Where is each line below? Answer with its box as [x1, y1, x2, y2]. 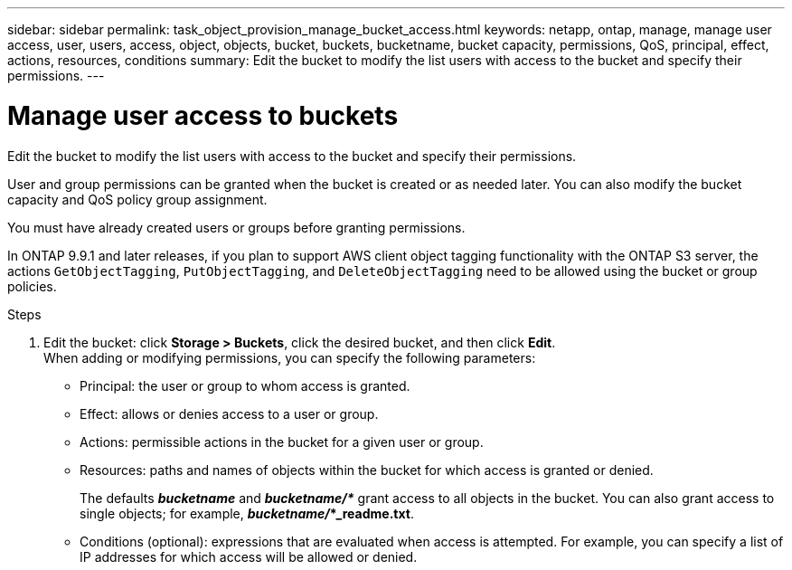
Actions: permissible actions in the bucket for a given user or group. [80, 433, 484, 450]
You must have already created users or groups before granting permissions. [7, 219, 466, 235]
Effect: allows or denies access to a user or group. [80, 405, 379, 422]
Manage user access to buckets [7, 100, 399, 131]
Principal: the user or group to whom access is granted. [80, 377, 410, 394]
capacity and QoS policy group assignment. [7, 191, 268, 207]
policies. [7, 278, 57, 294]
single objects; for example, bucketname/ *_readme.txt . [80, 505, 414, 521]
